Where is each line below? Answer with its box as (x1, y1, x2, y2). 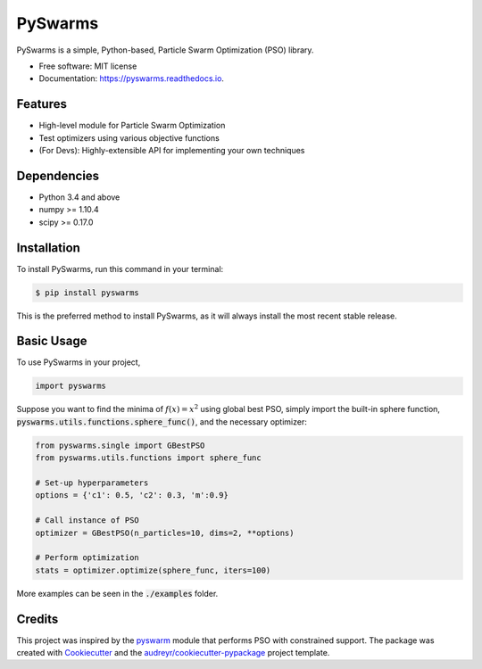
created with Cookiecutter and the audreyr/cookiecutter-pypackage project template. (16, 648, 330, 658)
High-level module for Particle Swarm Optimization (38, 120, 226, 131)
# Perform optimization (35, 553, 140, 563)
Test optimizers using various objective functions (38, 132, 220, 143)
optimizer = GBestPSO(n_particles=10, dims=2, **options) (35, 527, 295, 538)
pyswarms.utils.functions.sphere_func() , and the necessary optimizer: (16, 416, 307, 427)
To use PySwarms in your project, (16, 357, 141, 368)
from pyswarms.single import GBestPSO (35, 440, 205, 450)
